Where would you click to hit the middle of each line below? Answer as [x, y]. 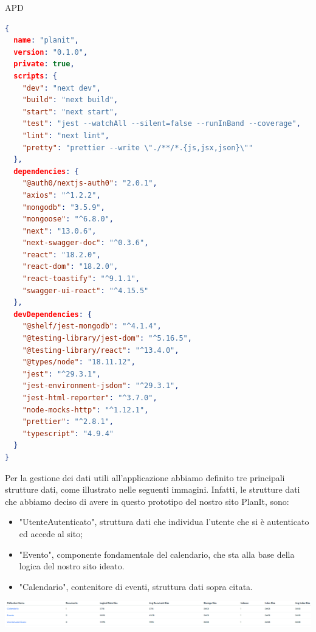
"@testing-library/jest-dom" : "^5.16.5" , [107, 339]
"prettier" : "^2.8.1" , [68, 422]
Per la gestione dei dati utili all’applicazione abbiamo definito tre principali [145, 477]
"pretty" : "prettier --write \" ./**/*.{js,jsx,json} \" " [138, 148]
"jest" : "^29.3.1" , [61, 374]
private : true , [44, 64]
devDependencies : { [53, 314]
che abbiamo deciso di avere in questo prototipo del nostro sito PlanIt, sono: [147, 501]
